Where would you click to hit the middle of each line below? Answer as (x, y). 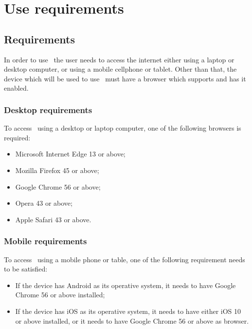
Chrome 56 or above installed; (60, 295)
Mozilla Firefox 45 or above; (57, 170)
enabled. (16, 88)
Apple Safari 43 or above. (53, 219)
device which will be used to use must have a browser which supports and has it (125, 78)
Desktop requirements (48, 109)
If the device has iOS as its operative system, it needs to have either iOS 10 (128, 311)
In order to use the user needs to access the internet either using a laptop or (119, 59)
